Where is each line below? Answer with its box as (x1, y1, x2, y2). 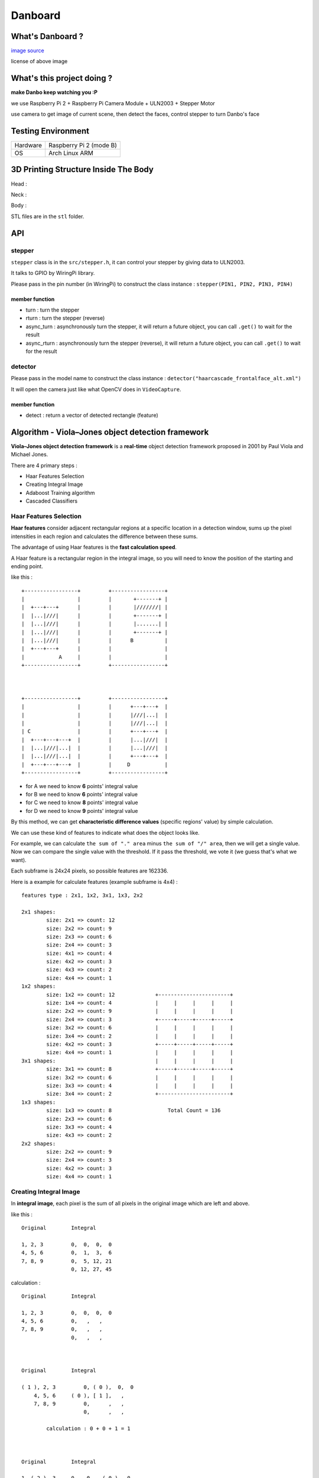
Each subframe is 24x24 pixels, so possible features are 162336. (11, 867, 168, 874)
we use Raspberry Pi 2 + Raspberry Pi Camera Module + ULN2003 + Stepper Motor (11, 99, 216, 106)
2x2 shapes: (21, 1140, 56, 1147)
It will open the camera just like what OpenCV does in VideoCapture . (11, 385, 181, 393)
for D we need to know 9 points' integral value (25, 807, 138, 814)
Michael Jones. (11, 451, 48, 458)
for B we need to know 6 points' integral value (25, 791, 138, 798)
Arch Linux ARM (48, 149, 94, 157)
